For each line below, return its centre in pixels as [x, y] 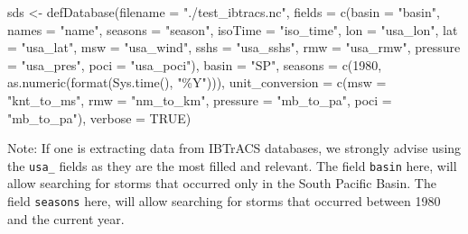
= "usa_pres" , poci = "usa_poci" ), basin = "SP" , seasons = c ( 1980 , [195, 64]
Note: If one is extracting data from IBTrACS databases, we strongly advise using [234, 148]
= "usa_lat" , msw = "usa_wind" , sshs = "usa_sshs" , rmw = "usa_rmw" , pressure [234, 47]
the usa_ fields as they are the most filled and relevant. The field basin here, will [232, 165]
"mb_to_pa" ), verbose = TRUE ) [99, 117]
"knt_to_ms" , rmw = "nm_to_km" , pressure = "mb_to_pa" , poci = [200, 99]
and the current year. [66, 218]
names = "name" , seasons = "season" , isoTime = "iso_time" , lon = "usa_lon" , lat [233, 29]
